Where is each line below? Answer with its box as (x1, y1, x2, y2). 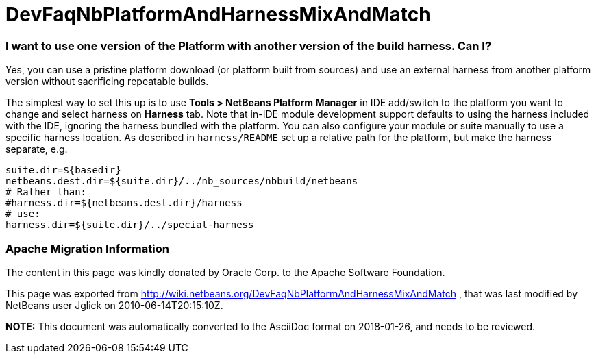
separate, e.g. (5, 143, 68, 156)
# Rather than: (5, 186, 87, 198)
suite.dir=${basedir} (5, 164, 121, 176)
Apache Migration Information (5, 241, 169, 256)
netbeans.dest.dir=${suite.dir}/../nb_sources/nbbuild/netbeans (5, 175, 358, 187)
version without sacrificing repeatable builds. (5, 75, 209, 88)
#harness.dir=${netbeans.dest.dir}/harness (5, 197, 243, 209)
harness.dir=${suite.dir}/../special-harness (5, 219, 254, 231)
